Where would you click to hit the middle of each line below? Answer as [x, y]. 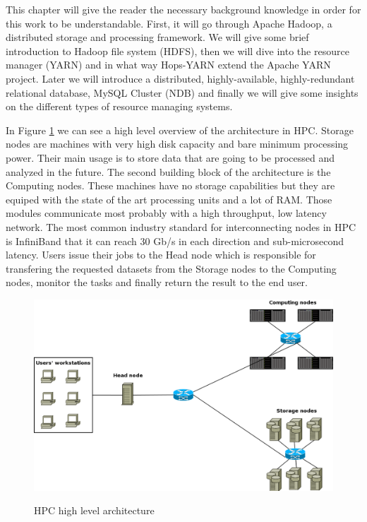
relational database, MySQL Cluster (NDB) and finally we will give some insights [182, 92]
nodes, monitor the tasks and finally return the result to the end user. [157, 282]
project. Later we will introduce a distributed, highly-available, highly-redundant [180, 78]
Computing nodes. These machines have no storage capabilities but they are [170, 185]
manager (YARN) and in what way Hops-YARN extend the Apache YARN [168, 65]
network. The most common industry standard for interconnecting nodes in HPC [181, 226]
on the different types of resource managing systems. [119, 106]
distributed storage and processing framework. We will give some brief [157, 37]
